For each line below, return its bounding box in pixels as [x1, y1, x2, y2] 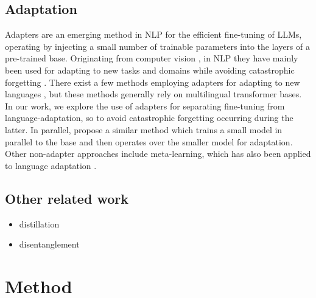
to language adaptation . [5, 159, 97, 172]
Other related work [5, 189, 128, 207]
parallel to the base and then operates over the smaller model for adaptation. [5, 135, 293, 148]
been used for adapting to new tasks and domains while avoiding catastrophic [5, 63, 295, 76]
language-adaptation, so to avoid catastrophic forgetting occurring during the [5, 111, 293, 124]
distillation [19, 217, 60, 230]
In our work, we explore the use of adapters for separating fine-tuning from [5, 99, 285, 112]
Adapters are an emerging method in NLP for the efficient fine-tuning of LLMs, [5, 28, 302, 41]
